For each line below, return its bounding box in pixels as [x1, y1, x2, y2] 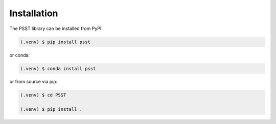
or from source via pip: [9, 79, 58, 85]
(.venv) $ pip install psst [20, 39, 90, 45]
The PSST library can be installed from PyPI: [9, 25, 103, 32]
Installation [9, 8, 58, 19]
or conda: [9, 52, 30, 58]
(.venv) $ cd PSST [20, 92, 66, 98]
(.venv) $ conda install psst [20, 66, 96, 71]
